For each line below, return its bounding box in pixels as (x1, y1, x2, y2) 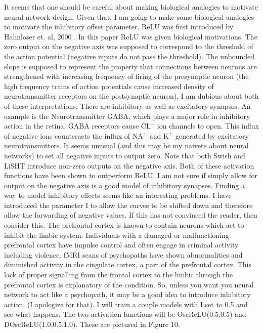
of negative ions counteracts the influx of (4, 130, 130, 141)
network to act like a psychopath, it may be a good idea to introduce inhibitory (4, 289, 251, 300)
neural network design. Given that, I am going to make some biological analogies (4, 11, 254, 22)
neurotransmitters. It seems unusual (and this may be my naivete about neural (4, 140, 249, 151)
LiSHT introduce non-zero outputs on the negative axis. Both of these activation (4, 160, 254, 171)
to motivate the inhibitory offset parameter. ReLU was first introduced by (4, 21, 234, 32)
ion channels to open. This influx (157, 120, 259, 131)
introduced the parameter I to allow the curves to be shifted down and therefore (4, 199, 253, 210)
